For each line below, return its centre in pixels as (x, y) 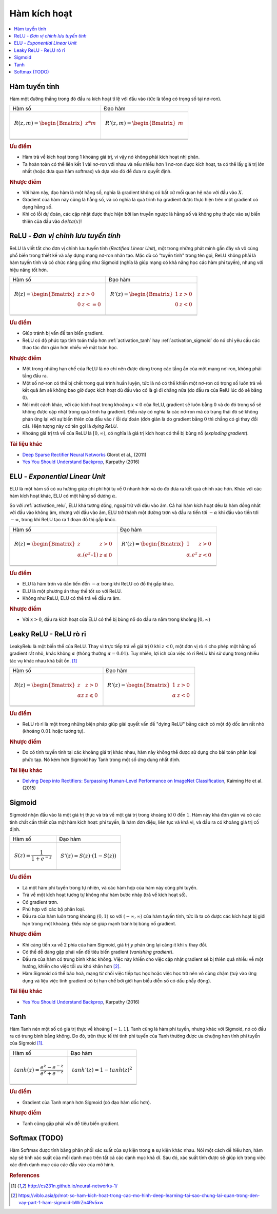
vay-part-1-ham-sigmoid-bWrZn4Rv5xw (61, 1203)
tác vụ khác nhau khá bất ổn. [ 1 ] (43, 660)
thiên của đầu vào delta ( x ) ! (52, 221)
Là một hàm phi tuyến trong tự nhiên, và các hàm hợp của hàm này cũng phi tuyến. (110, 887)
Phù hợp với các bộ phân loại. (54, 909)
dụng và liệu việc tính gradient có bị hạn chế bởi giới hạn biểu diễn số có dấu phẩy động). (117, 980)
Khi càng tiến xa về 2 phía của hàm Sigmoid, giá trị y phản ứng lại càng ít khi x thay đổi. (115, 944)
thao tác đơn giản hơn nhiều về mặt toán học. (70, 347)
